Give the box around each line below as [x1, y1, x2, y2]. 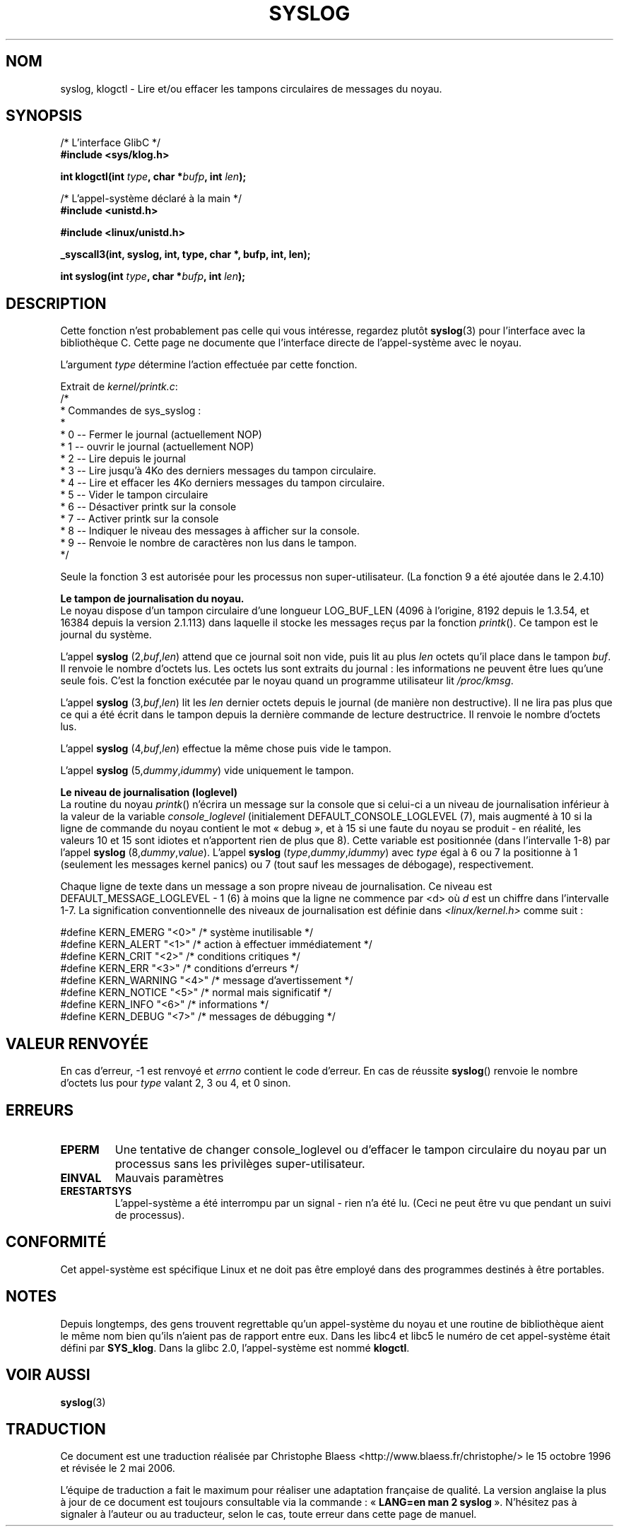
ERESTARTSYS [60, 1184, 132, 1197]
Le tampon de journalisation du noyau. [60, 592, 244, 605]
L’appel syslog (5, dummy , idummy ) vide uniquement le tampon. [60, 764, 354, 777]
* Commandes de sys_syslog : [60, 404, 201, 417]
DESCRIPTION [6, 294, 107, 312]
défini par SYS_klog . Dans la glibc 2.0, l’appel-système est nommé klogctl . [60, 1341, 410, 1354]
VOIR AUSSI [6, 1366, 90, 1384]
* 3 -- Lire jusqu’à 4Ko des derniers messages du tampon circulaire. [60, 464, 377, 477]
